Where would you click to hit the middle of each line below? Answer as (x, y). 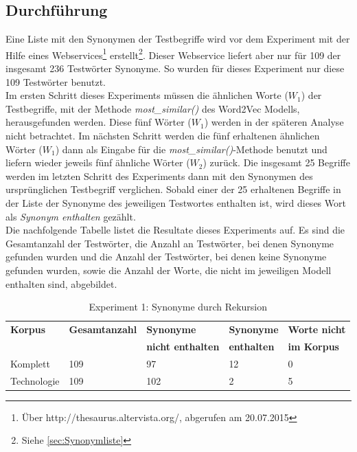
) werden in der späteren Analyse (274, 122)
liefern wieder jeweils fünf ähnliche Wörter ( (98, 162)
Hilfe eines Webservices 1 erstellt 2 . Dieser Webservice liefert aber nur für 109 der (173, 54)
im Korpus (313, 346)
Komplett (30, 363)
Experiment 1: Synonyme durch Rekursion (178, 307)
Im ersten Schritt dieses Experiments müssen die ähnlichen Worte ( (147, 95)
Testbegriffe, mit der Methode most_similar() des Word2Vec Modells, (153, 108)
